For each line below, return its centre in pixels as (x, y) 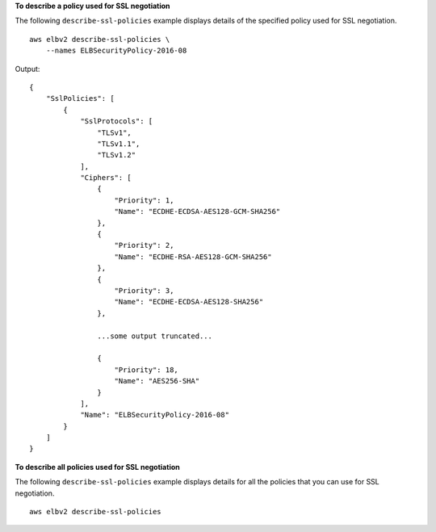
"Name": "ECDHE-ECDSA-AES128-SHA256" (189, 302)
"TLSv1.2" (117, 155)
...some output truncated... (155, 336)
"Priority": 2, (144, 245)
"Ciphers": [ (106, 178)
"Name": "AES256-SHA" (157, 381)
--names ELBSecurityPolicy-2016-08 (116, 51)
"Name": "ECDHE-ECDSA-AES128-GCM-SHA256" (197, 212)
